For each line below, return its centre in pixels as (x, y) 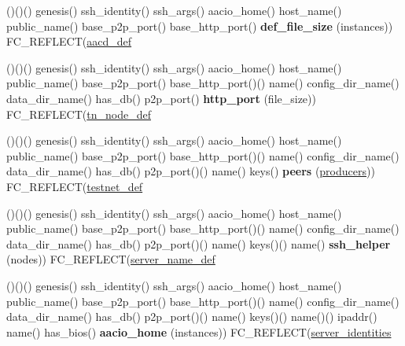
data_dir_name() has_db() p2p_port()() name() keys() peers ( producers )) (191, 171)
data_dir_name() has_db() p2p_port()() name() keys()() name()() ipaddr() (192, 317)
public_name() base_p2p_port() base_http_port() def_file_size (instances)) (200, 26)
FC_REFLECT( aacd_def (69, 41)
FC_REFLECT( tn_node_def (79, 114)
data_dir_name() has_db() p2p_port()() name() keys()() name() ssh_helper (199, 243)
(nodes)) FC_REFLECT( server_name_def (111, 259)
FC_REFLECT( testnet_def (75, 186)
